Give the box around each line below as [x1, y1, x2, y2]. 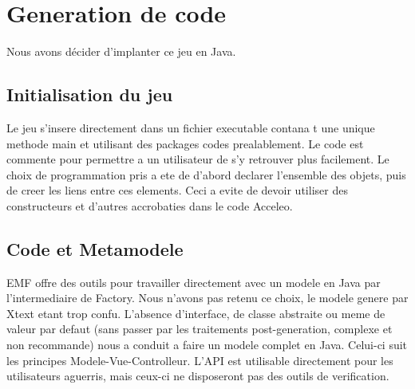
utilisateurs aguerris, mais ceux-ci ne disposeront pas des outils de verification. [6, 367, 389, 384]
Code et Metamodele [6, 236, 184, 261]
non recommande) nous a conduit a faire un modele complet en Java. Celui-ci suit [6, 336, 408, 353]
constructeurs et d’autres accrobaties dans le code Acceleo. [6, 197, 293, 214]
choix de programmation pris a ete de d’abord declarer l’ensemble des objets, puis [6, 166, 406, 183]
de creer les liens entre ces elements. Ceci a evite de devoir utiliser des [6, 182, 348, 198]
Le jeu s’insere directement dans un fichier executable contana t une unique [6, 119, 375, 136]
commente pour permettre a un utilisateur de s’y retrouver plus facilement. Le [6, 151, 389, 167]
